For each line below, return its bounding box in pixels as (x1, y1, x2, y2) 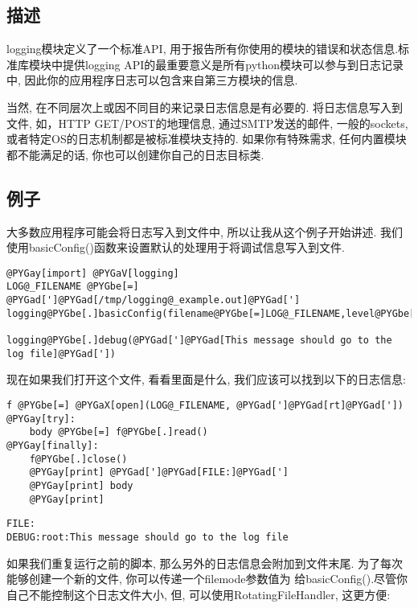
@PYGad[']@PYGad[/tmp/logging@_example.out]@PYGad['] (6, 294, 301, 306)
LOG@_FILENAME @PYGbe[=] (6, 281, 139, 293)
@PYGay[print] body (29, 479, 133, 491)
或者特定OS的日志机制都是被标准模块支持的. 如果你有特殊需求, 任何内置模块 (6, 130, 407, 147)
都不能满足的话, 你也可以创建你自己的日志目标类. (6, 146, 264, 162)
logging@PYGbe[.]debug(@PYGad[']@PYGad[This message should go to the (6, 335, 392, 347)
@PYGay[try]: (6, 413, 76, 425)
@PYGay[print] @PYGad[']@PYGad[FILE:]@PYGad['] (29, 466, 289, 479)
